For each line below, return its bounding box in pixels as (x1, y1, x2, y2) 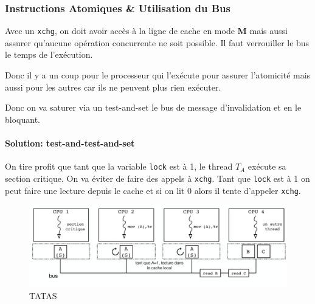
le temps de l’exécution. (5, 48, 93, 61)
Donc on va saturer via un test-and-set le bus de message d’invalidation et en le (5, 101, 302, 114)
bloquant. (5, 112, 40, 125)
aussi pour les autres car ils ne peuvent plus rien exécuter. (5, 80, 221, 93)
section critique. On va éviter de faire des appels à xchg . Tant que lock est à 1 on (5, 171, 310, 184)
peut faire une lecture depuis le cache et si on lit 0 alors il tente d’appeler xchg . (5, 184, 301, 196)
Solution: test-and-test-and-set (5, 137, 135, 150)
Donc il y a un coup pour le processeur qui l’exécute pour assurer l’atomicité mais (5, 69, 311, 81)
